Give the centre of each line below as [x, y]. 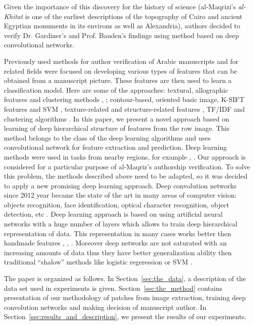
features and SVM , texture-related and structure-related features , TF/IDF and [125, 109]
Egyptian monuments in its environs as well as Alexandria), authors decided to [122, 26]
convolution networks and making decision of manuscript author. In [105, 307]
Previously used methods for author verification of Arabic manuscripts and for [121, 61]
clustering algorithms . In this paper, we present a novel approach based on [117, 118]
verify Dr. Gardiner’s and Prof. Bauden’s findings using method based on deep [122, 35]
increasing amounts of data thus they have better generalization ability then [118, 252]
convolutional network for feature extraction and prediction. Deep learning [116, 147]
